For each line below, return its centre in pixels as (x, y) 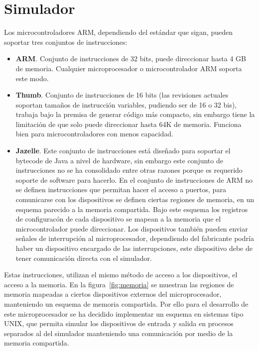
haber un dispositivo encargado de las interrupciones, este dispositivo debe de (134, 248)
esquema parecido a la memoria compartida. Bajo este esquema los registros (132, 209)
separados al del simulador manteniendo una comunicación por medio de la (119, 333)
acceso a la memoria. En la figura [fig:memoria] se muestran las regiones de (119, 284)
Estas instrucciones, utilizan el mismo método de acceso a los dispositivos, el (121, 275)
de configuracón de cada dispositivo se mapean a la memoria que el (118, 219)
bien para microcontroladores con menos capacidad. (94, 134)
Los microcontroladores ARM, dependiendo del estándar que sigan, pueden (118, 32)
